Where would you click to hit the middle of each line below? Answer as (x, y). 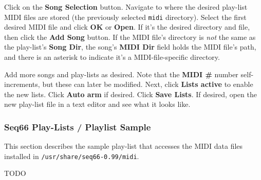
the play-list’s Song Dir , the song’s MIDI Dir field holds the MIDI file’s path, (130, 47)
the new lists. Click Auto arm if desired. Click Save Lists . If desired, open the (130, 94)
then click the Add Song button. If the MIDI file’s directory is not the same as (130, 37)
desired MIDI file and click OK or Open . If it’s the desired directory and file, (127, 27)
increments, (22, 84)
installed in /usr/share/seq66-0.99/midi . (72, 156)
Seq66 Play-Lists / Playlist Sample (78, 127)
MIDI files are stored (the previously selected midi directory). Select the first (125, 17)
